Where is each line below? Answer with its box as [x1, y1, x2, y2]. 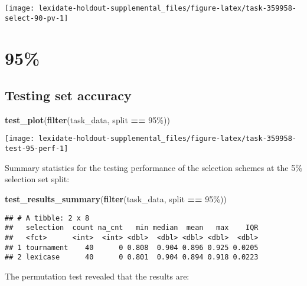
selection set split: [5, 173, 70, 185]
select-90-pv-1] [5, 14, 68, 22]
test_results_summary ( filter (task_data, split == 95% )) [5, 192, 227, 205]
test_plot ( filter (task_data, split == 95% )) [5, 113, 170, 126]
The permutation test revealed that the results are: [5, 269, 190, 282]
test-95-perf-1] [5, 144, 68, 153]
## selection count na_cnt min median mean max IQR [5, 223, 259, 232]
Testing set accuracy [5, 86, 132, 104]
